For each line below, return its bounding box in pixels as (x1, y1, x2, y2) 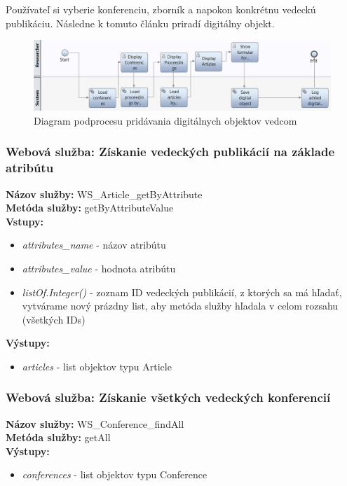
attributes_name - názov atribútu (22, 237, 166, 252)
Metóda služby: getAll (6, 430, 111, 445)
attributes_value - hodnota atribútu (22, 261, 176, 275)
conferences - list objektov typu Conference (22, 467, 207, 482)
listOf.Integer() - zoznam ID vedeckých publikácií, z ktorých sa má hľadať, (22, 284, 342, 299)
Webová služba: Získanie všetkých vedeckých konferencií (6, 389, 331, 406)
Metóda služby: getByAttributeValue (6, 200, 174, 215)
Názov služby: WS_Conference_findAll (6, 416, 184, 431)
